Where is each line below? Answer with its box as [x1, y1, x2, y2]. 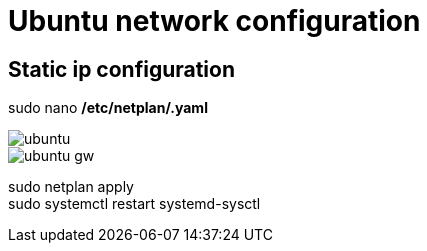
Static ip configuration [8, 56, 236, 82]
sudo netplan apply [8, 178, 134, 196]
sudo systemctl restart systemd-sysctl [8, 195, 261, 213]
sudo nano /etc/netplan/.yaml [8, 99, 208, 117]
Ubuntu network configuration [8, 4, 421, 38]
